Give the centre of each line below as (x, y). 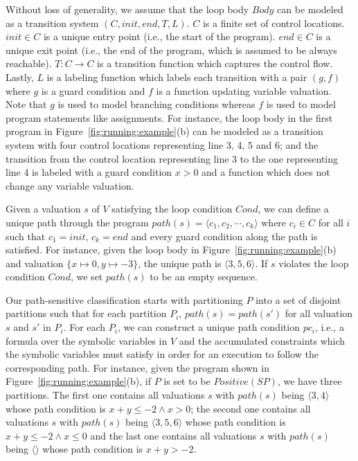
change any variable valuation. (70, 185)
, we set (87, 277)
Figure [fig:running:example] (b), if (78, 381)
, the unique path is (180, 263)
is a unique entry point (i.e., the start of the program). (159, 36)
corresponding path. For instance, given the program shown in (137, 367)
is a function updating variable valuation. (244, 90)
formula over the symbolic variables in (87, 340)
